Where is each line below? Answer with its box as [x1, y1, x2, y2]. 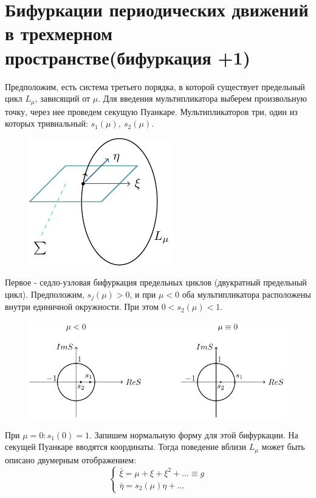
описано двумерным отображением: [5, 453, 137, 466]
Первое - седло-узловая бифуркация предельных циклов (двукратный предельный [5, 276, 307, 289]
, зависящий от [35, 92, 91, 105]
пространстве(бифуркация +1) [5, 44, 251, 69]
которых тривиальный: [5, 117, 88, 130]
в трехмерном [5, 21, 113, 46]
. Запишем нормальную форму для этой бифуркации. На [89, 428, 298, 441]
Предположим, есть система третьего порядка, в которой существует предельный [5, 80, 305, 93]
